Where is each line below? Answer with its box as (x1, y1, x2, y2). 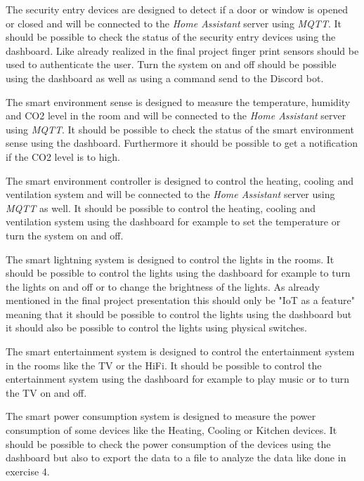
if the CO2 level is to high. (6, 149, 121, 164)
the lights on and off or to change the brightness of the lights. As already (6, 279, 320, 294)
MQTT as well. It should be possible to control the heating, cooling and (6, 200, 316, 215)
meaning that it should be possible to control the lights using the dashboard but (6, 306, 352, 321)
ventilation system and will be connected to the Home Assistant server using (6, 187, 335, 202)
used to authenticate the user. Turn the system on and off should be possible (6, 57, 337, 72)
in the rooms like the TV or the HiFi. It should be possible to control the (6, 357, 322, 372)
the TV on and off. (6, 385, 87, 400)
